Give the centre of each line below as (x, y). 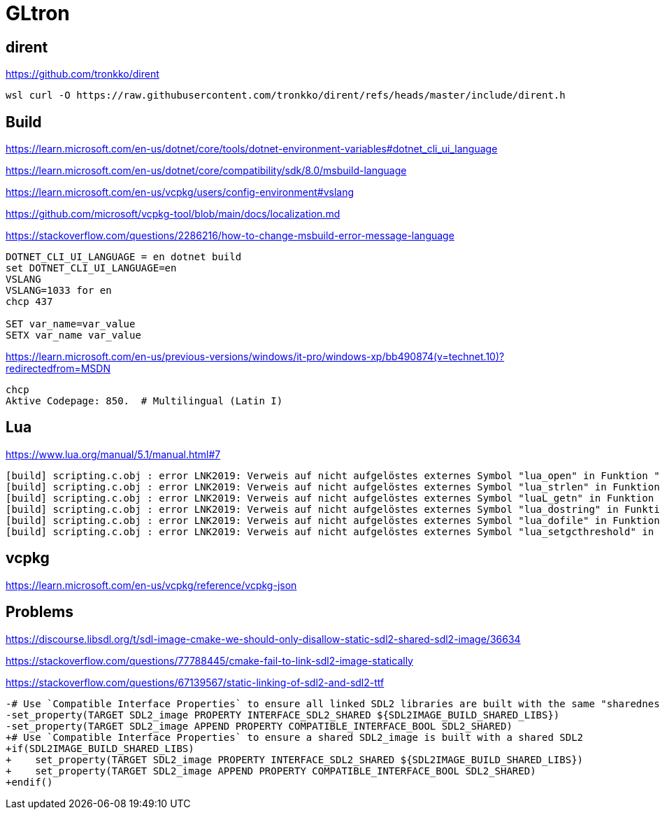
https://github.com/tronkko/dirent (82, 74)
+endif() (29, 782)
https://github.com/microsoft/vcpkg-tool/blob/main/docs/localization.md (173, 214)
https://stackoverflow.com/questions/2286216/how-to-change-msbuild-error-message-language (230, 236)
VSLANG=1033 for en (59, 291)
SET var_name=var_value (71, 324)
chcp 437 (29, 302)
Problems (40, 612)
